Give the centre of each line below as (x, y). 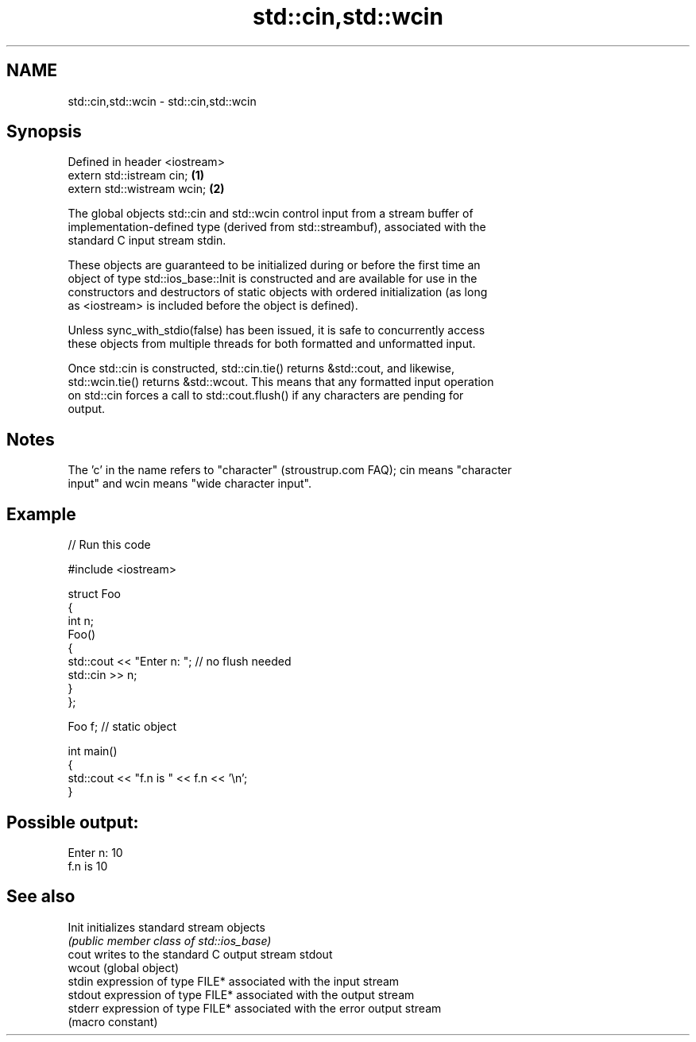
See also (41, 897)
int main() (93, 751)
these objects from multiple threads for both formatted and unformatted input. (272, 344)
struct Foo (94, 594)
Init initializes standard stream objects (166, 927)
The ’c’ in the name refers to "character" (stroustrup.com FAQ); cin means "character (290, 470)
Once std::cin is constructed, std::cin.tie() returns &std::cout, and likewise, (261, 369)
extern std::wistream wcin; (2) (146, 189)
